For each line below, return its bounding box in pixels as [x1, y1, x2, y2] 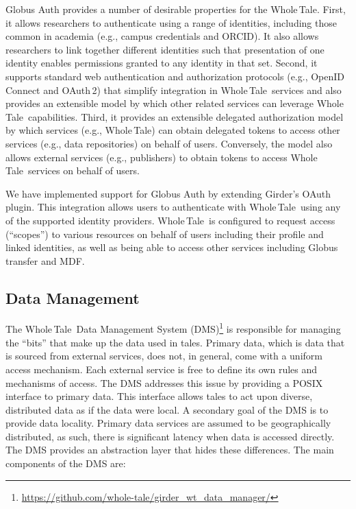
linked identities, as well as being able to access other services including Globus [5, 240, 338, 254]
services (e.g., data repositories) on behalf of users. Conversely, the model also [5, 136, 333, 150]
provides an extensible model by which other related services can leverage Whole [5, 96, 344, 110]
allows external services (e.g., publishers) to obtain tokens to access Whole [5, 150, 318, 164]
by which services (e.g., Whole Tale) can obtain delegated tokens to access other [5, 123, 340, 137]
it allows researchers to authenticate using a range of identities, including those [5, 15, 337, 29]
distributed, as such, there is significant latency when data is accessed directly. [5, 429, 335, 443]
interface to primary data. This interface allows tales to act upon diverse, [5, 389, 313, 403]
